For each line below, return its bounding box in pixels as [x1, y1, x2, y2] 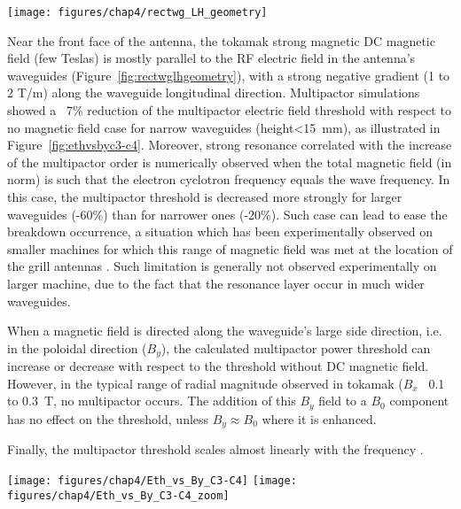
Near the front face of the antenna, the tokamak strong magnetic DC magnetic [7, 31, 435, 50]
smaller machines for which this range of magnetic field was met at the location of [7, 239, 453, 258]
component [389, 391, 449, 410]
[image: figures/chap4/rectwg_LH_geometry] [7, 6, 268, 19]
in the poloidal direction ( [7, 338, 147, 357]
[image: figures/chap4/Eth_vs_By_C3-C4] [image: [7, 474, 297, 487]
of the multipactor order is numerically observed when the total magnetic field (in [7, 152, 452, 171]
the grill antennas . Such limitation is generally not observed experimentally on [7, 257, 437, 275]
